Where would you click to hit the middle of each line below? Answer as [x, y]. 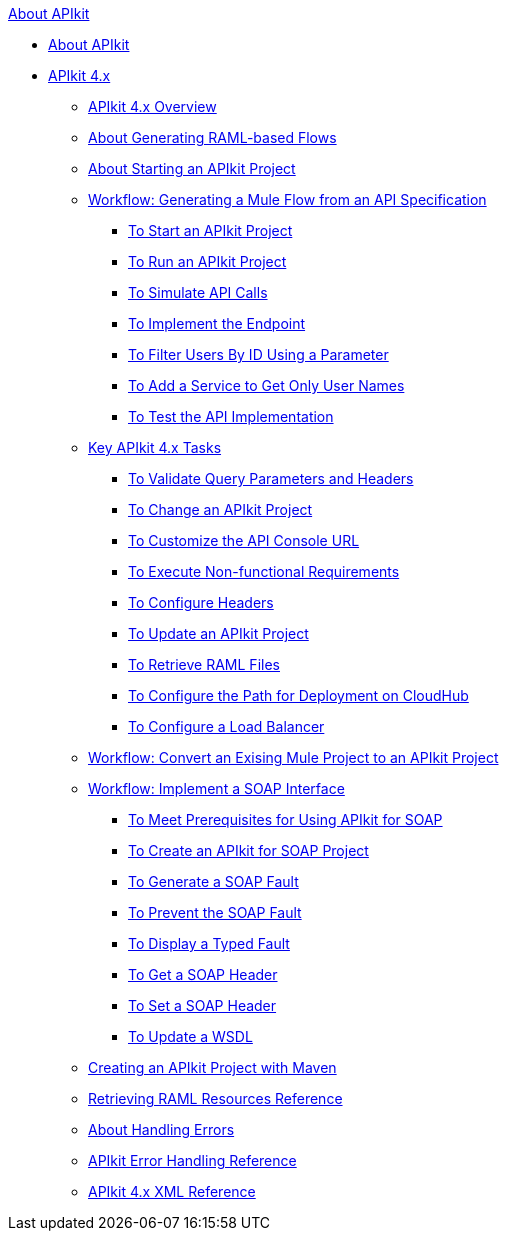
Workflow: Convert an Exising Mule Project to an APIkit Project [293, 757]
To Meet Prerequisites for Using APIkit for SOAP [285, 819]
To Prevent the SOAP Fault [215, 912]
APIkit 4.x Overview [152, 106]
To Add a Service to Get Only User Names [266, 385]
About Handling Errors [161, 1129]
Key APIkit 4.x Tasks [155, 447]
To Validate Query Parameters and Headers [271, 478]
